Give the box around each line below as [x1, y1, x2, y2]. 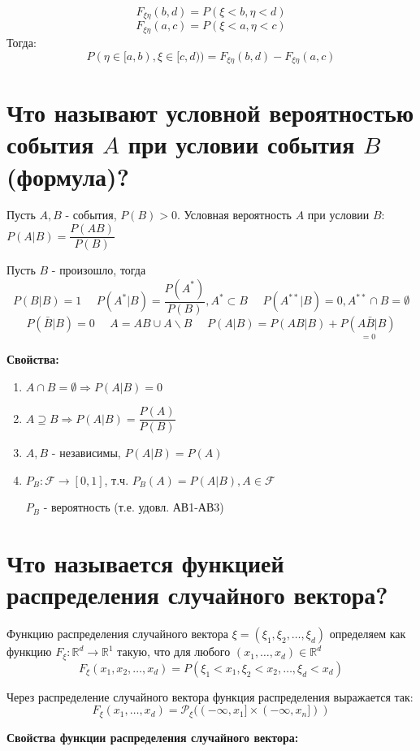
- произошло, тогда [51, 261, 146, 278]
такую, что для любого [117, 643, 231, 660]
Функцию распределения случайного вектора [6, 625, 229, 642]
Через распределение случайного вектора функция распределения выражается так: [6, 688, 414, 705]
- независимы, [51, 444, 121, 461]
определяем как [329, 625, 406, 642]
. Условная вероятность [176, 206, 292, 223]
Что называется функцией [6, 546, 284, 580]
